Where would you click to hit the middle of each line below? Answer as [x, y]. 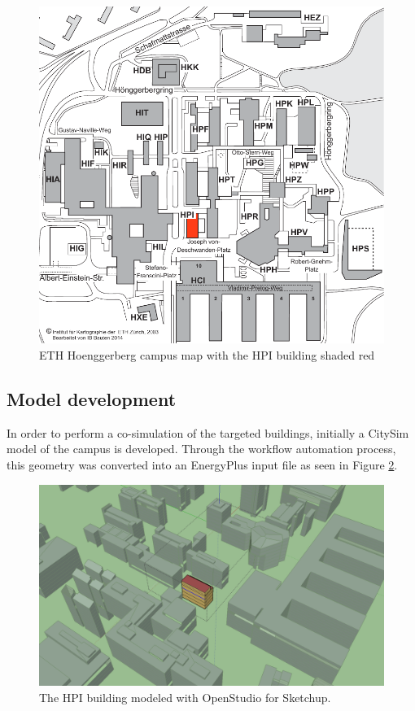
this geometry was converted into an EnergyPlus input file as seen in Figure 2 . [202, 464]
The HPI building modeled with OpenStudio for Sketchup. [185, 697]
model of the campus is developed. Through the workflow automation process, [201, 449]
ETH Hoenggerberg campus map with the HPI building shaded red [207, 354]
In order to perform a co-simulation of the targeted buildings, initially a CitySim [208, 432]
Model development [92, 398]
